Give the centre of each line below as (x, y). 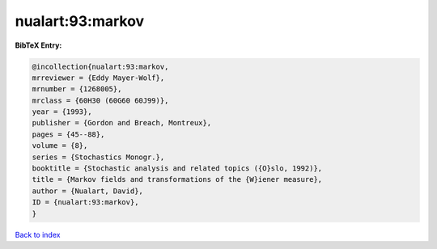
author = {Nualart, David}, (87, 191)
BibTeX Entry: (38, 45)
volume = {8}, (60, 146)
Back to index (38, 234)
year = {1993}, (62, 112)
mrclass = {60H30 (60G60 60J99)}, (100, 100)
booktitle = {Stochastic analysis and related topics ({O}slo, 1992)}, (177, 169)
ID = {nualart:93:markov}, (85, 203)
